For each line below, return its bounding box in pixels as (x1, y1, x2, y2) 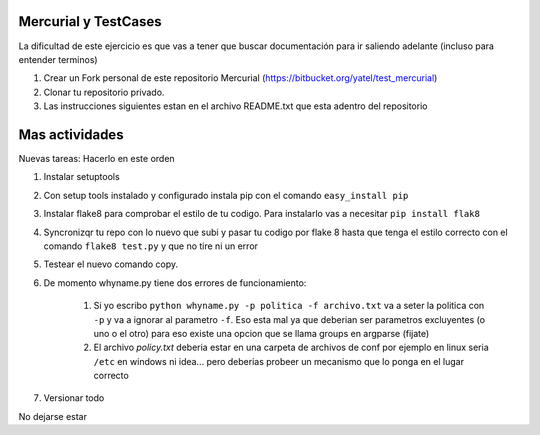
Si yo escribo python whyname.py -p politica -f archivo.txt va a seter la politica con (93, 300, 485, 312)
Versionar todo (43, 392, 105, 404)
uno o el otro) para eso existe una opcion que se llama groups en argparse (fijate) (93, 327, 430, 339)
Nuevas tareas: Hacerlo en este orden (18, 152, 175, 164)
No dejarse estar (18, 410, 87, 422)
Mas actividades (18, 126, 124, 143)
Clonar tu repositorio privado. (43, 86, 165, 98)
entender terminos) (18, 53, 99, 65)
